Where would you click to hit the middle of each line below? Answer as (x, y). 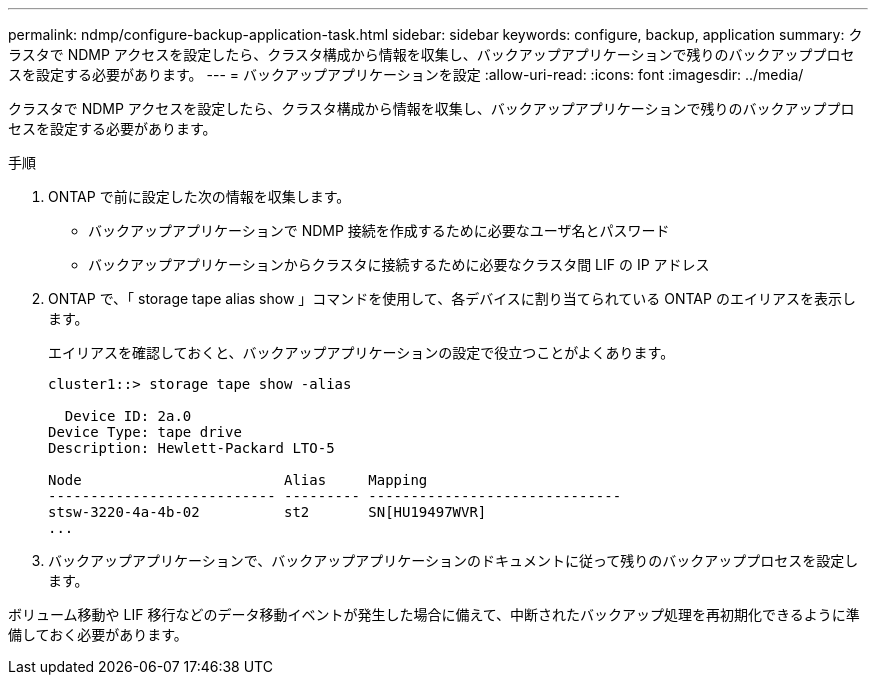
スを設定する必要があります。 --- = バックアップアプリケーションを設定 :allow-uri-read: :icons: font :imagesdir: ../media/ (406, 74)
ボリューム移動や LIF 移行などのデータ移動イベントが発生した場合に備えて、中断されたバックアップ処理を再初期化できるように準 (434, 614)
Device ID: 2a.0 (128, 416)
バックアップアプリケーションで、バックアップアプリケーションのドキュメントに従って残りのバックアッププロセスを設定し (453, 560)
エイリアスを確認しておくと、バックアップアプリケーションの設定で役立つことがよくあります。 (361, 352)
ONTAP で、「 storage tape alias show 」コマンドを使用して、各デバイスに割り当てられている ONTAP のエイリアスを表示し (452, 298)
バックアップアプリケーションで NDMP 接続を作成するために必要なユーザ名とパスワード (379, 230)
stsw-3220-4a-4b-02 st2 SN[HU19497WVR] (267, 512)
